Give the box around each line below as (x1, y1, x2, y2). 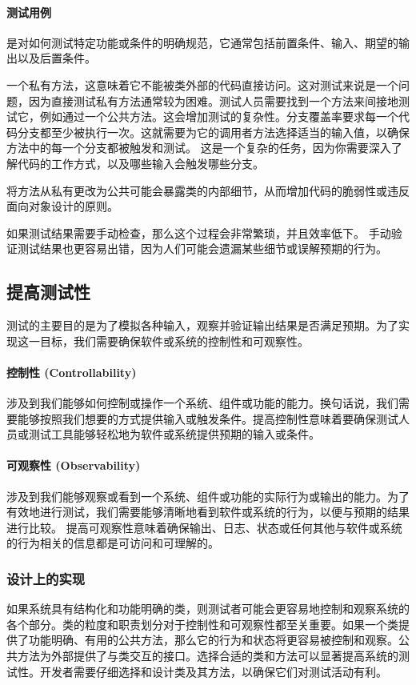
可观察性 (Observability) (6, 457, 141, 474)
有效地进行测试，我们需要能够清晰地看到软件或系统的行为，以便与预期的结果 (6, 503, 410, 520)
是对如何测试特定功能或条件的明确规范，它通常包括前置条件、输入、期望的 (6, 34, 398, 50)
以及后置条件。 (17, 50, 96, 66)
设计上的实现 (6, 568, 86, 588)
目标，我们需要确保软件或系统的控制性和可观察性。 (39, 332, 309, 349)
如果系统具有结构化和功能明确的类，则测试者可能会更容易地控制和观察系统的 (6, 600, 410, 617)
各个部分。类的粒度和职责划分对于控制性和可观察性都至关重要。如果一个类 (6, 615, 398, 632)
